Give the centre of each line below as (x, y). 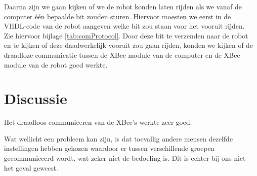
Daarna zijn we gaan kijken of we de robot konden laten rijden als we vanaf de (123, 6)
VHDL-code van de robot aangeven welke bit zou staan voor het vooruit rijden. (124, 26)
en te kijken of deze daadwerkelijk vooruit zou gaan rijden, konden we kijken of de (128, 45)
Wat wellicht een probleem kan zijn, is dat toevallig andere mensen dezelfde (118, 138)
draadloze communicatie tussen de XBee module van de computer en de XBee (122, 54)
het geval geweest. (31, 167)
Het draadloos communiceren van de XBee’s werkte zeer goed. (98, 122)
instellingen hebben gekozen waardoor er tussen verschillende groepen (109, 148)
